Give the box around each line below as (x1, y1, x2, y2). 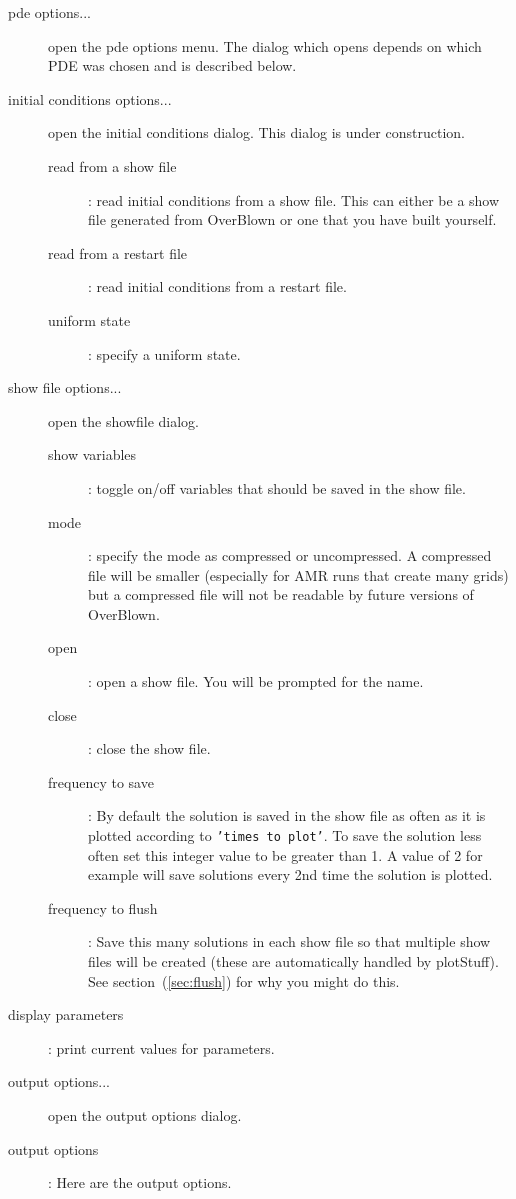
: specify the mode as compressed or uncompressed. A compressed (88, 545, 492, 566)
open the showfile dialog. (48, 410, 199, 431)
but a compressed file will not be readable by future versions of (88, 584, 474, 605)
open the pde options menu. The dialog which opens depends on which (48, 35, 482, 56)
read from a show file (48, 155, 177, 176)
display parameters (8, 1004, 124, 1025)
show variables (48, 444, 137, 465)
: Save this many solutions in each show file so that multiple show (88, 931, 491, 952)
